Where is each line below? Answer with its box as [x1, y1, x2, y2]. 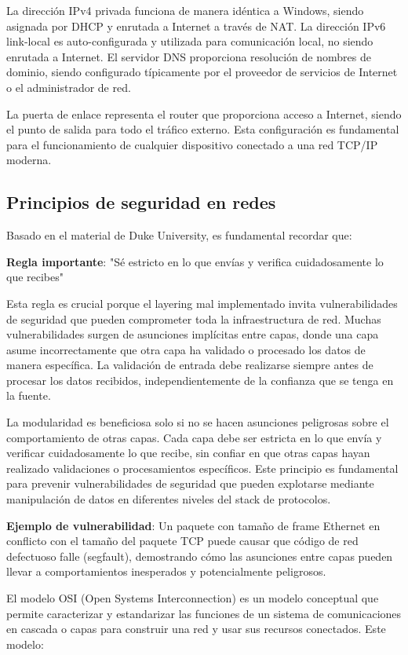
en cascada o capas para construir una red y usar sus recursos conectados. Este [6, 620, 386, 637]
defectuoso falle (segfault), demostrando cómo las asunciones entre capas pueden [6, 547, 393, 564]
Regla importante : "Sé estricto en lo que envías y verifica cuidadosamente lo [6, 253, 384, 269]
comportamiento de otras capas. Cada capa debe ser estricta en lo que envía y [6, 429, 382, 445]
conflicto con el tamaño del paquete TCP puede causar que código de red [6, 532, 359, 549]
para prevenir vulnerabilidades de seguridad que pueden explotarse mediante [6, 475, 374, 492]
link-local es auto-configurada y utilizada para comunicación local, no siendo [6, 33, 373, 49]
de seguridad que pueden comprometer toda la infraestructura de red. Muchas [6, 310, 381, 327]
